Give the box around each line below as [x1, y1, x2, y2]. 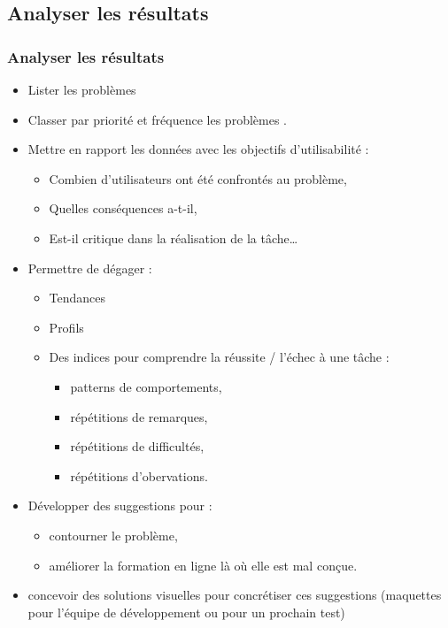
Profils [49, 318, 84, 336]
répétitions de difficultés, [70, 437, 205, 456]
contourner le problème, [49, 525, 178, 544]
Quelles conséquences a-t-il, [49, 199, 197, 218]
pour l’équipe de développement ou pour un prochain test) [27, 602, 345, 621]
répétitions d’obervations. [70, 466, 208, 485]
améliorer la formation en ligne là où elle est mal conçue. [49, 555, 358, 574]
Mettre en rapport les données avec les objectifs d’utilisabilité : [27, 140, 369, 158]
